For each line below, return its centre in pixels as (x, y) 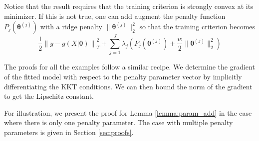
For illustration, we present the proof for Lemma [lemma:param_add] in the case (128, 112)
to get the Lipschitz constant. (49, 96)
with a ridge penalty (71, 27)
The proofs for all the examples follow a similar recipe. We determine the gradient (129, 67)
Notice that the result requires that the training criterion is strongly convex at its (129, 6)
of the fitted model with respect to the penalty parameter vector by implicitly (123, 76)
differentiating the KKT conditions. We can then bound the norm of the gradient (128, 86)
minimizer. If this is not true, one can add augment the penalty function (115, 16)
